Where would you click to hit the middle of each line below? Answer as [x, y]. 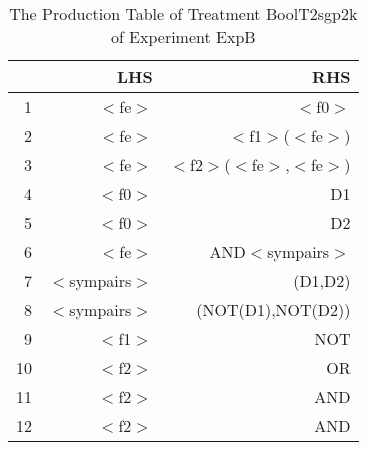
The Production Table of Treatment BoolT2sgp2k [183, 13]
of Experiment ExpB [183, 36]
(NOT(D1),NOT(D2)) [273, 309]
